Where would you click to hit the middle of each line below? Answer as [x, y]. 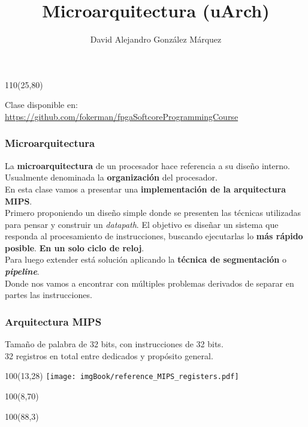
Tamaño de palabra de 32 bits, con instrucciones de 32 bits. [114, 344]
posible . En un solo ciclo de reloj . [75, 247]
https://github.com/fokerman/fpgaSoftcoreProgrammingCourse [122, 116]
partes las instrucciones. [49, 295]
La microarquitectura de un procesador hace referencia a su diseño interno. [147, 165]
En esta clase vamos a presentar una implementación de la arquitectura [146, 189]
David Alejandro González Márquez [156, 39]
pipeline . [22, 271]
